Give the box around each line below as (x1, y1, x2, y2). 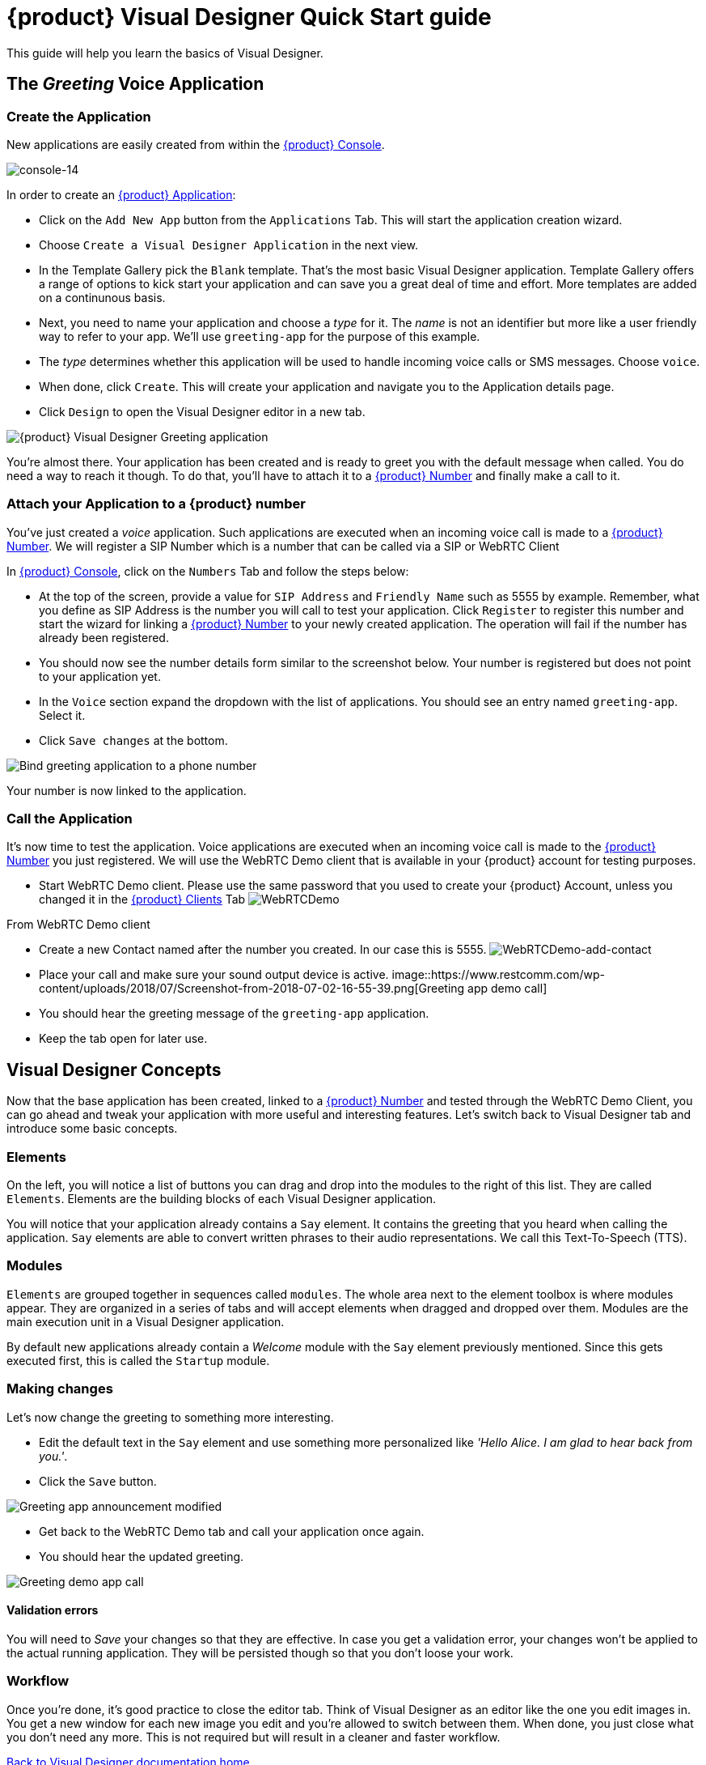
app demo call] (467, 981, 547, 996)
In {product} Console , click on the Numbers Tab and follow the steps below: (6, 564, 409, 578)
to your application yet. (39, 669, 161, 683)
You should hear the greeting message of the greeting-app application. (39, 1006, 429, 1021)
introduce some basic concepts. (6, 1121, 178, 1136)
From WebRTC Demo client (6, 917, 150, 932)
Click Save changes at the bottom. (39, 733, 228, 747)
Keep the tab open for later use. (39, 1031, 208, 1046)
